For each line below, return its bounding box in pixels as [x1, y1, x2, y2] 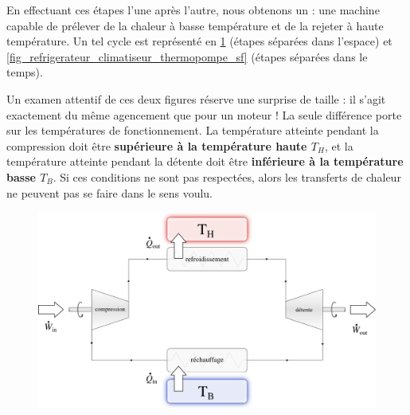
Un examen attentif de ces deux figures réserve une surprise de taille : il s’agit [6, 90, 386, 107]
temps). [6, 64, 43, 80]
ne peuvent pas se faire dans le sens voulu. [6, 184, 213, 201]
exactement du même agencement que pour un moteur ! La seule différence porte [6, 106, 402, 123]
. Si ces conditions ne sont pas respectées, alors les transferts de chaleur [53, 168, 401, 185]
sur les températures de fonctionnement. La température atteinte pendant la [6, 122, 379, 139]
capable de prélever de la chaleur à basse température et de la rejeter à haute [6, 17, 384, 33]
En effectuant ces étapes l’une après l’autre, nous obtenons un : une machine [6, 2, 380, 18]
